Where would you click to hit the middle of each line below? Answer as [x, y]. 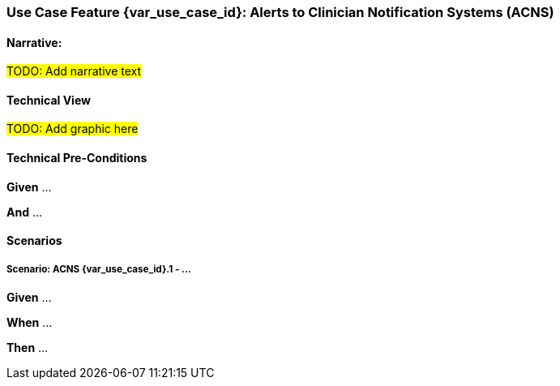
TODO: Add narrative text [74, 71]
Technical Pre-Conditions [77, 158]
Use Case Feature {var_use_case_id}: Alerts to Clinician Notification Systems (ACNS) [280, 12]
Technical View [49, 100]
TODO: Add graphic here [73, 129]
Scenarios [34, 241]
